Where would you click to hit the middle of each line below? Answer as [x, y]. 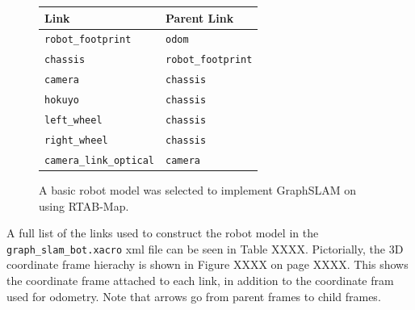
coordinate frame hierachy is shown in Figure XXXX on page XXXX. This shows [207, 264]
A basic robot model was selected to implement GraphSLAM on [197, 189]
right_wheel [76, 140]
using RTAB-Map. [84, 205]
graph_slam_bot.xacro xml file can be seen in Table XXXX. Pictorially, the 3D [205, 248]
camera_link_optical [100, 160]
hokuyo [62, 101]
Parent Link [200, 17]
